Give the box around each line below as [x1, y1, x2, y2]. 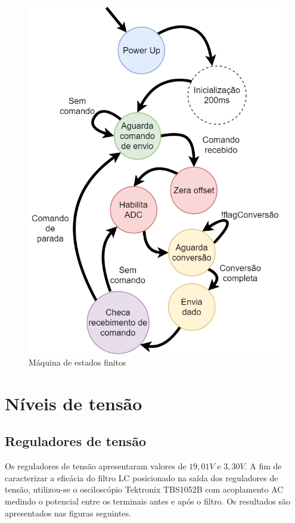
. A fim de [244, 460, 282, 472]
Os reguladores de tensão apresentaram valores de [5, 460, 187, 472]
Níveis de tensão [5, 391, 142, 415]
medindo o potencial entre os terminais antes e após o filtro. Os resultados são [5, 495, 291, 507]
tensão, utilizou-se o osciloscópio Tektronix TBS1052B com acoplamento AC [5, 483, 284, 496]
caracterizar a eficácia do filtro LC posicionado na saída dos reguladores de [5, 471, 278, 484]
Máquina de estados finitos [29, 356, 126, 369]
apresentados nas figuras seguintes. [5, 506, 132, 519]
